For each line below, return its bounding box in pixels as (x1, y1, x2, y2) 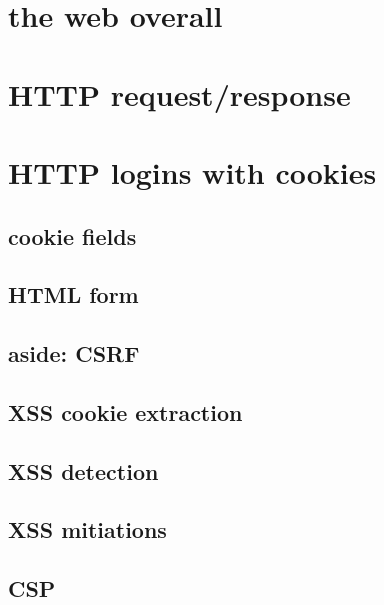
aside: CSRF (8, 338, 140, 369)
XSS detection (8, 455, 159, 486)
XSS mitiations (8, 514, 167, 545)
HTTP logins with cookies (8, 151, 377, 192)
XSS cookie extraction (8, 396, 243, 427)
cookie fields (8, 220, 137, 251)
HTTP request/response (8, 73, 351, 114)
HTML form (8, 279, 139, 310)
